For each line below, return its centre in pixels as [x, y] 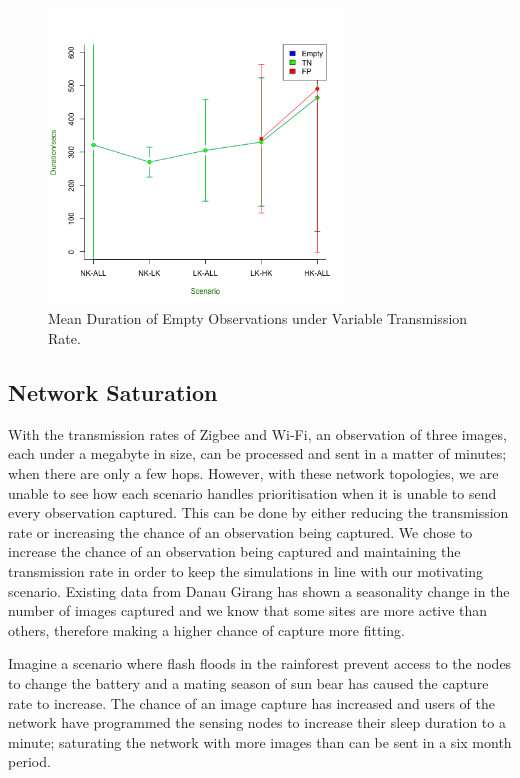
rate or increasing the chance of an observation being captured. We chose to [240, 531]
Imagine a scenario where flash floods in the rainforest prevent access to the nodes [260, 663]
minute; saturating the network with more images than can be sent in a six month [260, 741]
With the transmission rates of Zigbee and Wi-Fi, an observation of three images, [257, 433]
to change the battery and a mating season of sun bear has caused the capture [248, 682]
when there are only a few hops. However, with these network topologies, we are [253, 472]
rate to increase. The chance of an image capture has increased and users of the [252, 702]
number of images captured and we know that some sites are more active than [248, 610]
